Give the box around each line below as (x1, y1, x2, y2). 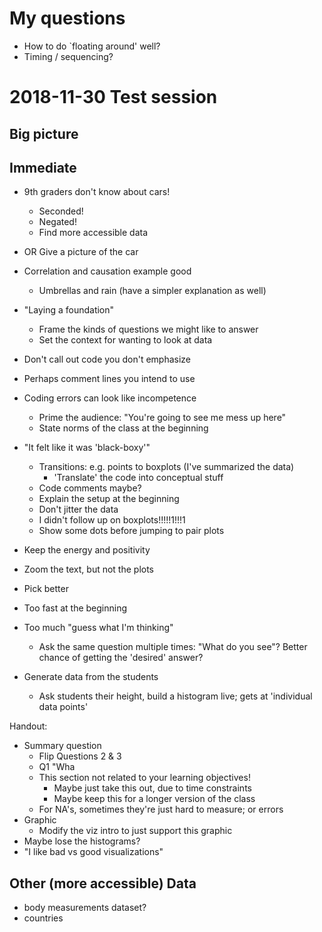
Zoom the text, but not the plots (23, 563, 155, 576)
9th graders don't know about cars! (23, 186, 171, 198)
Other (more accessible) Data (9, 875, 197, 892)
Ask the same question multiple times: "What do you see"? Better (38, 641, 308, 653)
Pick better (23, 583, 69, 595)
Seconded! (38, 205, 84, 217)
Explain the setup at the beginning (38, 493, 180, 505)
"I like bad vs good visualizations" (23, 846, 164, 858)
